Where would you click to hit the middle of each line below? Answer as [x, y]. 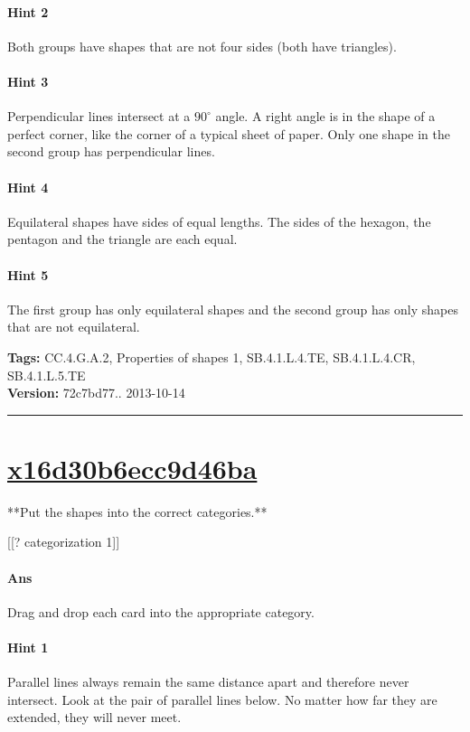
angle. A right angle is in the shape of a [325, 116]
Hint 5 [28, 274]
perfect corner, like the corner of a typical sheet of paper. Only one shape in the [229, 133]
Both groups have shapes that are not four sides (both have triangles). [202, 46]
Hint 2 [28, 11]
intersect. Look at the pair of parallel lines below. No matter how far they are [222, 699]
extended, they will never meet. [94, 717]
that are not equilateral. [74, 327]
